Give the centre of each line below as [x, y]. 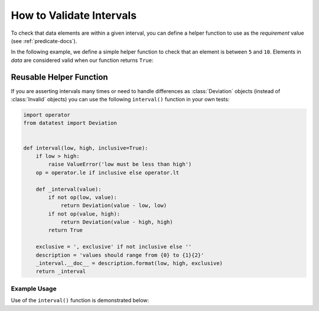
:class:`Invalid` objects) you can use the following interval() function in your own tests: [120, 100]
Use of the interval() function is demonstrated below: [80, 300]
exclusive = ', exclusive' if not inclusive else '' [114, 247]
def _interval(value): [69, 189]
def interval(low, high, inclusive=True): [86, 148]
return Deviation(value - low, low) [114, 206]
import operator [47, 115]
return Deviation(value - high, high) [117, 222]
